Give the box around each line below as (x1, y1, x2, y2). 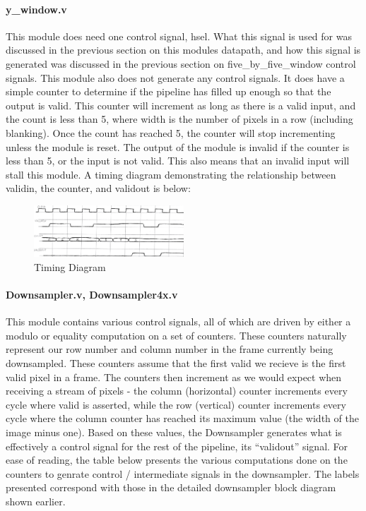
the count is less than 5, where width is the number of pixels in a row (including (6, 112, 353, 126)
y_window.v (6, 1, 67, 16)
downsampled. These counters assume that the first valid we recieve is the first (6, 356, 346, 371)
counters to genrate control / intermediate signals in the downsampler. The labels (6, 466, 360, 481)
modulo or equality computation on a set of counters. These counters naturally (6, 327, 347, 342)
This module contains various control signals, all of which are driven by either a (6, 314, 351, 329)
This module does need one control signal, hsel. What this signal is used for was (6, 28, 352, 43)
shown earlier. (6, 493, 66, 508)
